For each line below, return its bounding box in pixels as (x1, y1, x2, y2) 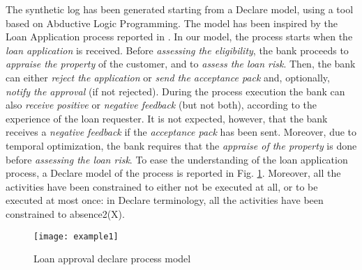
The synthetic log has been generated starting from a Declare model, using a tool (6, 2, 354, 16)
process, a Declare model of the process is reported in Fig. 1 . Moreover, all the (6, 166, 341, 180)
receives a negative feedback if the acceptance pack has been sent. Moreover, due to (6, 125, 357, 139)
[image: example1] (33, 231, 119, 241)
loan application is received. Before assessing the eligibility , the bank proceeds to (6, 42, 349, 57)
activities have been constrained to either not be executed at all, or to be (6, 179, 318, 193)
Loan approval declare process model (33, 251, 191, 266)
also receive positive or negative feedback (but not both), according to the (6, 97, 317, 112)
